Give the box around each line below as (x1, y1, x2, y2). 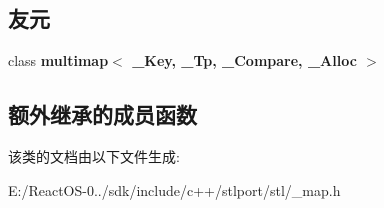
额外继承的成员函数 (8, 99, 197, 130)
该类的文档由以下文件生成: (8, 146, 180, 166)
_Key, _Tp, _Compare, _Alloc (132, 50, 357, 71)
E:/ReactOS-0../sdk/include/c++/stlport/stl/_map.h (8, 179, 341, 200)
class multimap (8, 50, 109, 71)
